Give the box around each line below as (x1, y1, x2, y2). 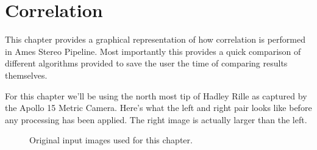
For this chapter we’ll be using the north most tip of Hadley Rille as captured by (5, 89, 307, 102)
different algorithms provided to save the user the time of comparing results (5, 57, 288, 70)
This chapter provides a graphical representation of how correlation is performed (5, 33, 306, 46)
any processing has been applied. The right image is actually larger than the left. (5, 113, 307, 126)
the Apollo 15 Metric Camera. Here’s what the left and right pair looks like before (5, 101, 312, 114)
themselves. (5, 68, 48, 81)
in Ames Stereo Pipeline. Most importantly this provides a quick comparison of (5, 45, 301, 57)
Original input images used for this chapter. (29, 134, 193, 146)
